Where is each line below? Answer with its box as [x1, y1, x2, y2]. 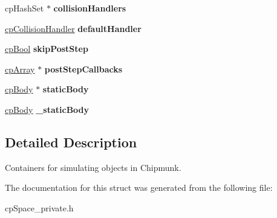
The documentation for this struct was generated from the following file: [5, 181, 273, 194]
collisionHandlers [53, 2, 126, 14]
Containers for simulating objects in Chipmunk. [5, 161, 181, 173]
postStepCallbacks [44, 62, 123, 75]
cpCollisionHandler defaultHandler [5, 22, 142, 34]
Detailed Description [5, 132, 137, 151]
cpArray [5, 62, 35, 75]
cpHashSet [5, 2, 44, 14]
